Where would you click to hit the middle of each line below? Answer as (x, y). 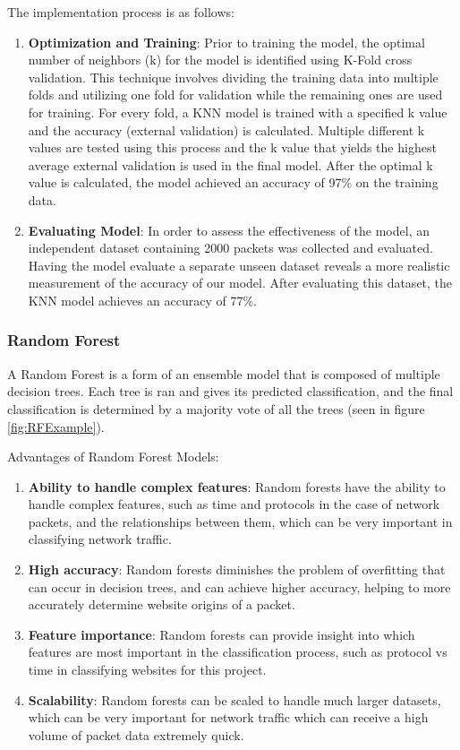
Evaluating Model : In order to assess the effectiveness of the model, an (229, 230)
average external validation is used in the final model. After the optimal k (230, 164)
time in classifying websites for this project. (147, 670)
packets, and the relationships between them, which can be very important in (240, 521)
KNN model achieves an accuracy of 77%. (142, 300)
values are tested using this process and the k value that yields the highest (232, 147)
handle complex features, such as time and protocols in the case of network (234, 504)
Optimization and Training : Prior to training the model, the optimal (226, 42)
